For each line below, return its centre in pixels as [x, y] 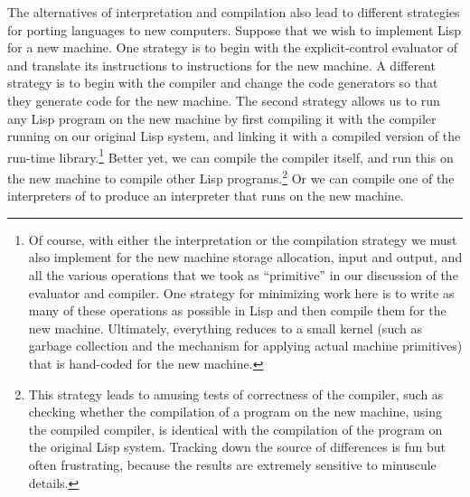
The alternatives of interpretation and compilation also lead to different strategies [234, 12]
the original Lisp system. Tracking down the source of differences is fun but [237, 447]
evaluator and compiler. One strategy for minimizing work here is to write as [241, 292]
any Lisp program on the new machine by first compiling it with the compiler [222, 118]
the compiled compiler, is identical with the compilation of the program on [235, 429]
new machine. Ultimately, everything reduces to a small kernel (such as [225, 328]
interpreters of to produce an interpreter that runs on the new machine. [206, 196]
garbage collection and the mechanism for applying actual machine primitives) [245, 346]
